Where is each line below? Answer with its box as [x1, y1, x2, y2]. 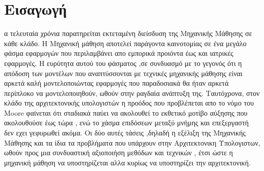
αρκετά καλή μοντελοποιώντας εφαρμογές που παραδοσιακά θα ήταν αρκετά [4, 78, 229, 88]
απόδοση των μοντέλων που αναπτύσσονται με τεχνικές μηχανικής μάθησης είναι [4, 67, 243, 78]
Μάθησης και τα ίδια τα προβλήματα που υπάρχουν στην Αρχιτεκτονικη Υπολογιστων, [4, 137, 260, 148]
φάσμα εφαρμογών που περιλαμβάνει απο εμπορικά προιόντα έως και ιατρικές [4, 48, 233, 58]
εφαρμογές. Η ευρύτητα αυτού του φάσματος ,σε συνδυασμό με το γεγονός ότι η [4, 57, 242, 68]
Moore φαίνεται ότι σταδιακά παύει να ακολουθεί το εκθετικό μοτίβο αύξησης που [4, 107, 248, 118]
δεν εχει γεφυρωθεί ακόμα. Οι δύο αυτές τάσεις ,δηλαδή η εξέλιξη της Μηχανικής [4, 127, 246, 138]
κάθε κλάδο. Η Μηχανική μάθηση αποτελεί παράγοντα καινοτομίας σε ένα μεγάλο [4, 38, 247, 48]
